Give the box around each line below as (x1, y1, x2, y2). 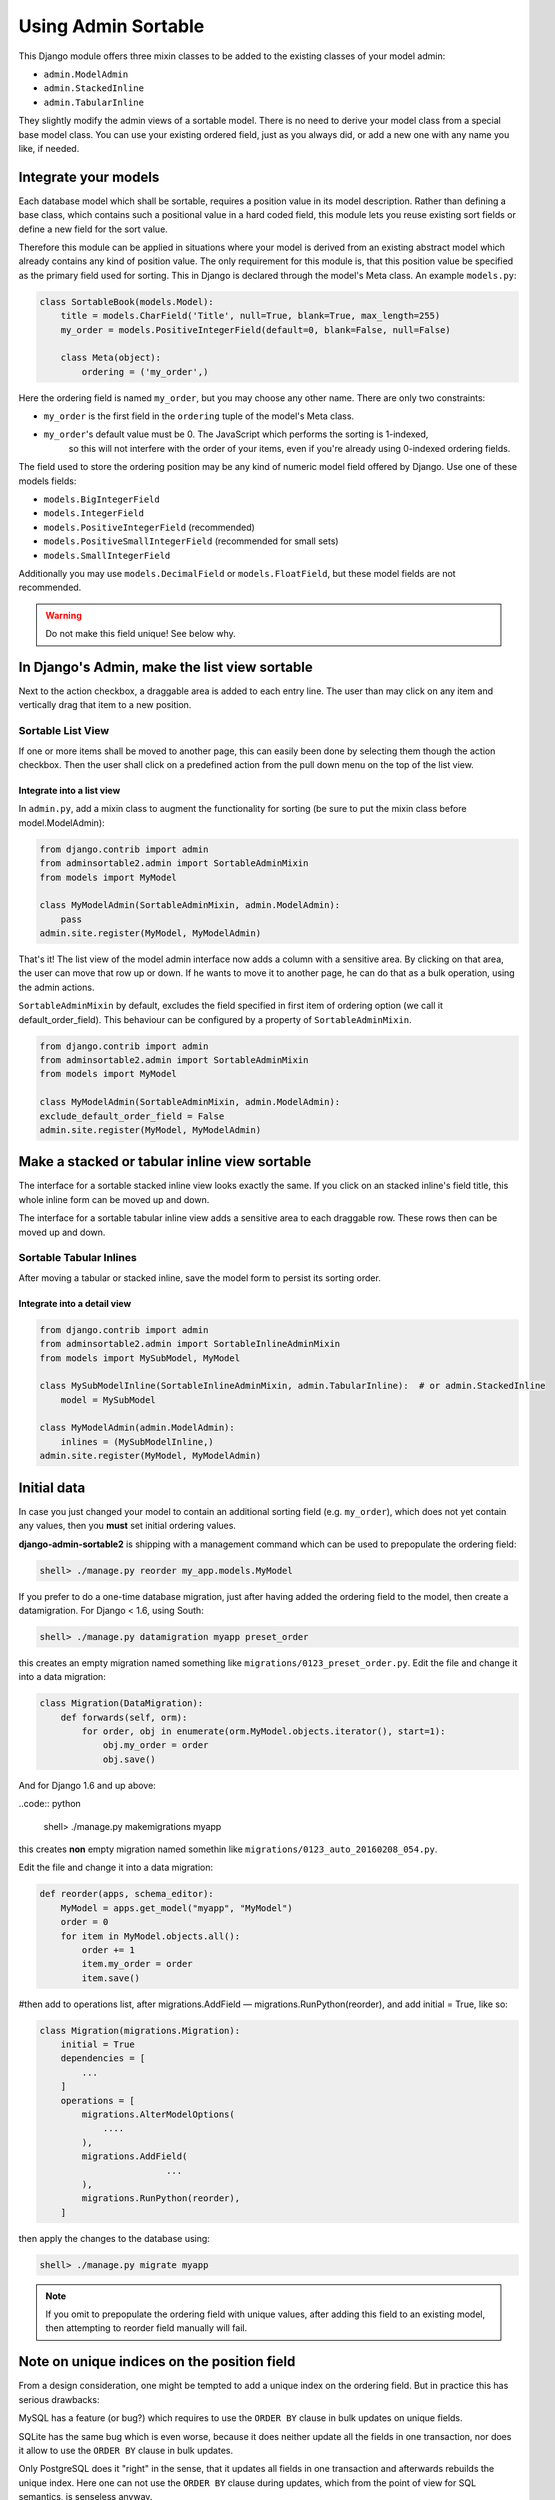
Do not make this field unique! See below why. (45, 628, 237, 640)
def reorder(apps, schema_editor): (39, 1888, 214, 1900)
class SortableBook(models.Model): (39, 296, 214, 307)
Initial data (18, 1479, 86, 1496)
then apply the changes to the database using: (18, 2232, 210, 2244)
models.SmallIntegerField (43, 550, 171, 561)
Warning (45, 609, 82, 621)
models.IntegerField (43, 508, 145, 519)
